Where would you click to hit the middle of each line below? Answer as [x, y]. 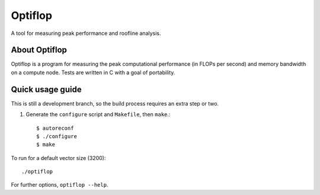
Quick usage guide [47, 89]
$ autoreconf [55, 128]
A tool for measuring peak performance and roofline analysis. [86, 33]
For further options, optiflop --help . [60, 185]
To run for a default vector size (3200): [58, 158]
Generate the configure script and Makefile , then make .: [98, 114]
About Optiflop [39, 50]
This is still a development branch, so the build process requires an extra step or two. [115, 103]
